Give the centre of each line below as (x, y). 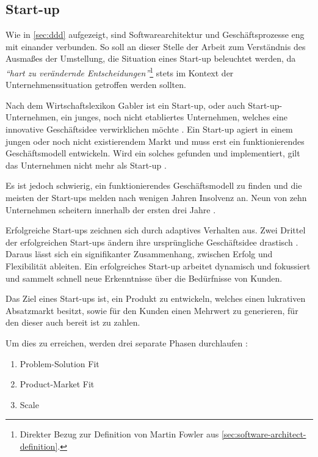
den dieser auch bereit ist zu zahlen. (73, 322)
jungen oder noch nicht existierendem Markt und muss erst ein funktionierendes (155, 141)
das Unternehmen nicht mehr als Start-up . (86, 165)
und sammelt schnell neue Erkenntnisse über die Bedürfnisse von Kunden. (144, 278)
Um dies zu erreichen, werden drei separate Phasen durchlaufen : (127, 342)
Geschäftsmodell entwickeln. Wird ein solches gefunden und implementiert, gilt (153, 153)
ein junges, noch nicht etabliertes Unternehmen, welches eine (174, 117)
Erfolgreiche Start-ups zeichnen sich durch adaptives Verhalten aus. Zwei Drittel (156, 230)
